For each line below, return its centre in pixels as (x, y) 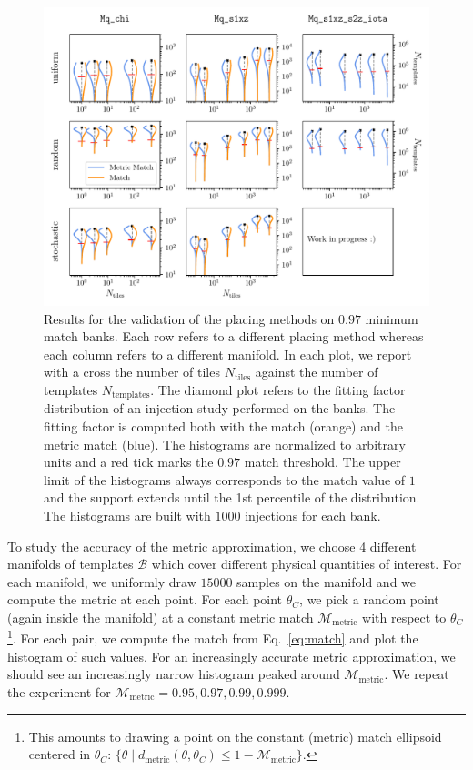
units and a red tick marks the (129, 462)
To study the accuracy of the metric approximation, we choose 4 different (212, 546)
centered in (60, 754)
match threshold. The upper (322, 462)
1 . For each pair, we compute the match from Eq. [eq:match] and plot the (213, 637)
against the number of (317, 372)
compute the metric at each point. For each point (145, 599)
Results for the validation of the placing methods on (189, 318)
